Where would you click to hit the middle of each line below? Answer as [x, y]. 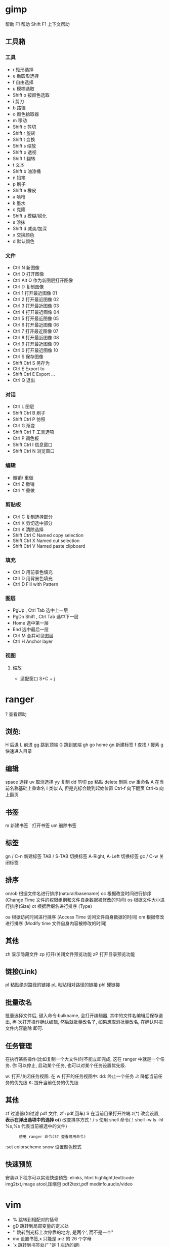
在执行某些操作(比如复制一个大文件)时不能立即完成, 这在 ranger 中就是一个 [83, 1059]
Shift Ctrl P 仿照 [29, 419]
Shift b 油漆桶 [27, 171]
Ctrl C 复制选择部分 [33, 517]
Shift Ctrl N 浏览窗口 [33, 451]
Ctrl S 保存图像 [28, 357]
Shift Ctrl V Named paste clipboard [49, 546]
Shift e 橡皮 [24, 190]
